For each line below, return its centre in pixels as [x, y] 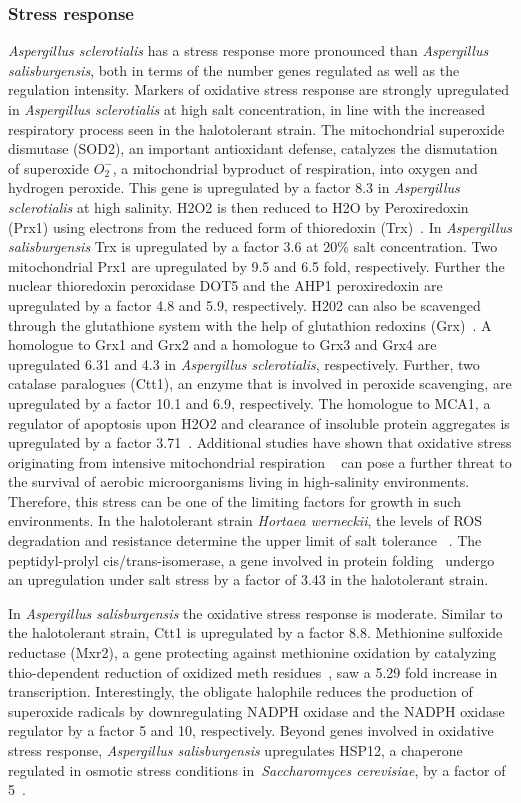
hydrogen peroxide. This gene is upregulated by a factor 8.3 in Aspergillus [234, 187]
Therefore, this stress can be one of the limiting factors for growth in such [234, 500]
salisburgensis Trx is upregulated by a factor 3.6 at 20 [173, 246]
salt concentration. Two [425, 246]
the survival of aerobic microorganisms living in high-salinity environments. [239, 481]
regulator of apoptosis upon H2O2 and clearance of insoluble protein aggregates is [259, 422]
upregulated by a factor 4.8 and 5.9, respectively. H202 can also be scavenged [244, 304]
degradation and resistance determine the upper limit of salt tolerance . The [245, 540]
